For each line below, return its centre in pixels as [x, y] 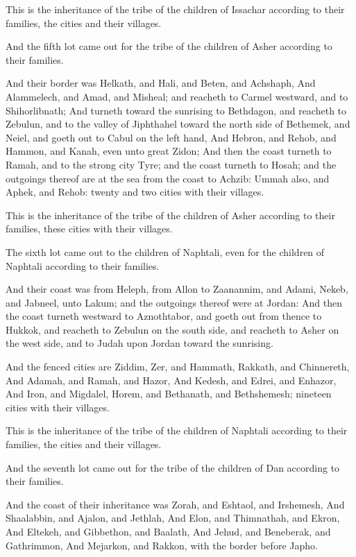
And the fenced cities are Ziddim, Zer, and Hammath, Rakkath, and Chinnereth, [178, 367]
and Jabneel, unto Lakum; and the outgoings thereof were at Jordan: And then [174, 302]
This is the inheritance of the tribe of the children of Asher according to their [170, 215]
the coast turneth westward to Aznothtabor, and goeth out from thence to [164, 316]
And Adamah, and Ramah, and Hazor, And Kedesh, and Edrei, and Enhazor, [171, 380]
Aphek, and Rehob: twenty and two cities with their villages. [135, 192]
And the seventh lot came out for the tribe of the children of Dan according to [173, 467]
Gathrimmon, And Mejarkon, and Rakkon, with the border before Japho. [162, 545]
